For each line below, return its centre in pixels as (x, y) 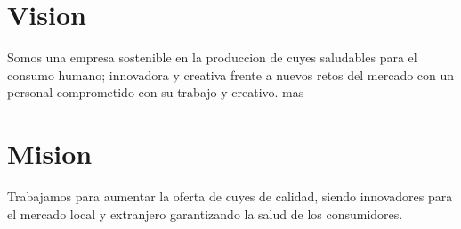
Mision (50, 154)
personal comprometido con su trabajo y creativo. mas (156, 92)
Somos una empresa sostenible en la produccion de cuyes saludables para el (212, 57)
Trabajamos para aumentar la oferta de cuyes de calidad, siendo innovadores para (230, 196)
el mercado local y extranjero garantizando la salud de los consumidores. (205, 213)
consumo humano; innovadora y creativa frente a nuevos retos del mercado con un (231, 74)
